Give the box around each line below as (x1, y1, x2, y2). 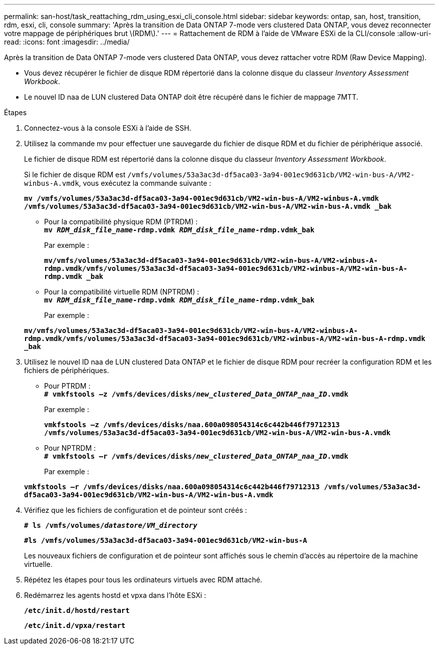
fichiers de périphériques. (24, 366, 109, 375)
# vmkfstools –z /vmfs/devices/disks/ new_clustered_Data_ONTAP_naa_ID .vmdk (44, 390, 348, 398)
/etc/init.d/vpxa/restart (24, 621, 126, 629)
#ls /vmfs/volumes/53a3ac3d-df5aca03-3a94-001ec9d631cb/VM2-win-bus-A (24, 536, 307, 544)
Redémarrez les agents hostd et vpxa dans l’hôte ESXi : (24, 591, 206, 599)
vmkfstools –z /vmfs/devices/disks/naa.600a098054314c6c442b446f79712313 (44, 421, 340, 429)
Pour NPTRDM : (44, 444, 96, 452)
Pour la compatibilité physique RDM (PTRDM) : (44, 217, 198, 226)
